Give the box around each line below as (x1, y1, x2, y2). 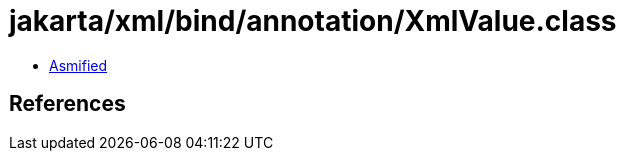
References (9, 91, 126, 117)
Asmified (49, 56, 108, 74)
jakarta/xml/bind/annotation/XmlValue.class (9, 4, 617, 38)
